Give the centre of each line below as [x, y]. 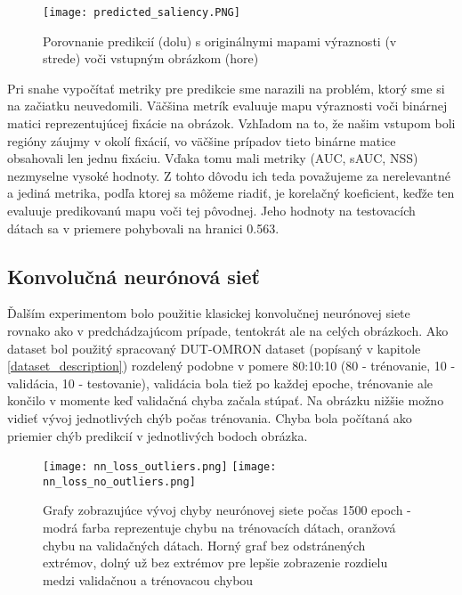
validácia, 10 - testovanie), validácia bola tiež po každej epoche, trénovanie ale [220, 383]
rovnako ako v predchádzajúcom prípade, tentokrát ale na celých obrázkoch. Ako [228, 330]
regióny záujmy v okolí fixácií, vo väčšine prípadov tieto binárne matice [202, 140]
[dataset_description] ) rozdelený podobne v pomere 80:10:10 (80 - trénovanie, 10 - [231, 366]
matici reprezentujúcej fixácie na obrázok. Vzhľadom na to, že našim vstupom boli [231, 123]
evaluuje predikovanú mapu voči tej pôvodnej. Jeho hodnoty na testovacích [211, 210]
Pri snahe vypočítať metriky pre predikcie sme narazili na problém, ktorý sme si [226, 88]
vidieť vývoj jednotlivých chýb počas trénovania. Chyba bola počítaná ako [210, 417]
